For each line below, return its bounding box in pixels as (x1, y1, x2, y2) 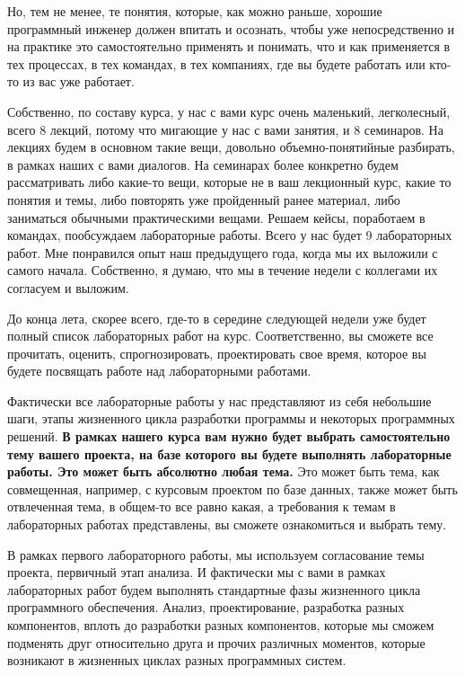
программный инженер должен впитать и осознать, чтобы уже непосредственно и (7, 19, 455, 38)
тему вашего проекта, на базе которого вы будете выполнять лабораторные (7, 444, 452, 463)
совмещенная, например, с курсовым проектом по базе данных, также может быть (7, 479, 458, 498)
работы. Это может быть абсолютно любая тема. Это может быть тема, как (7, 462, 440, 481)
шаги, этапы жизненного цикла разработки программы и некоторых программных (7, 409, 455, 428)
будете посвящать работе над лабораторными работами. (7, 361, 311, 380)
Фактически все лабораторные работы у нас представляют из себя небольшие (7, 391, 432, 410)
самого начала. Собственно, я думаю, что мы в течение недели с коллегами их (7, 261, 438, 280)
